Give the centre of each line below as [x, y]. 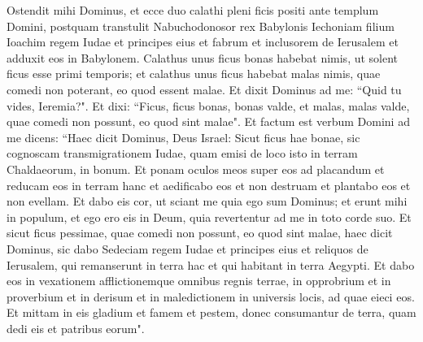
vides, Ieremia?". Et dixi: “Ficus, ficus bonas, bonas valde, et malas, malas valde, [208, 105]
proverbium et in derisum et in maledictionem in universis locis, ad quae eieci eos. [211, 296]
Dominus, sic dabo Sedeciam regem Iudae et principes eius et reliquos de [188, 248]
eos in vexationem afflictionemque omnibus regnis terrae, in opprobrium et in [199, 281]
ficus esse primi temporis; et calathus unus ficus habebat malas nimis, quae [194, 74]
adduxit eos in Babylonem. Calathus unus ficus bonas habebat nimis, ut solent [203, 57]
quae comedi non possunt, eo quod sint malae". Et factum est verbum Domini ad [208, 121]
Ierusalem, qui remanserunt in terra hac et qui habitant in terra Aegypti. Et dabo [211, 264]
